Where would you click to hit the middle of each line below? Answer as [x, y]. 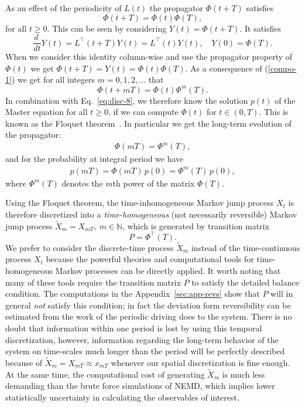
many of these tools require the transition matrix [93, 282]
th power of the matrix [154, 183]
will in [282, 294]
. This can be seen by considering [107, 28]
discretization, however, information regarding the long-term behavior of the [142, 339]
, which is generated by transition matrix [196, 225]
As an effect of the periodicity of [64, 8]
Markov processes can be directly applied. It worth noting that [168, 271]
